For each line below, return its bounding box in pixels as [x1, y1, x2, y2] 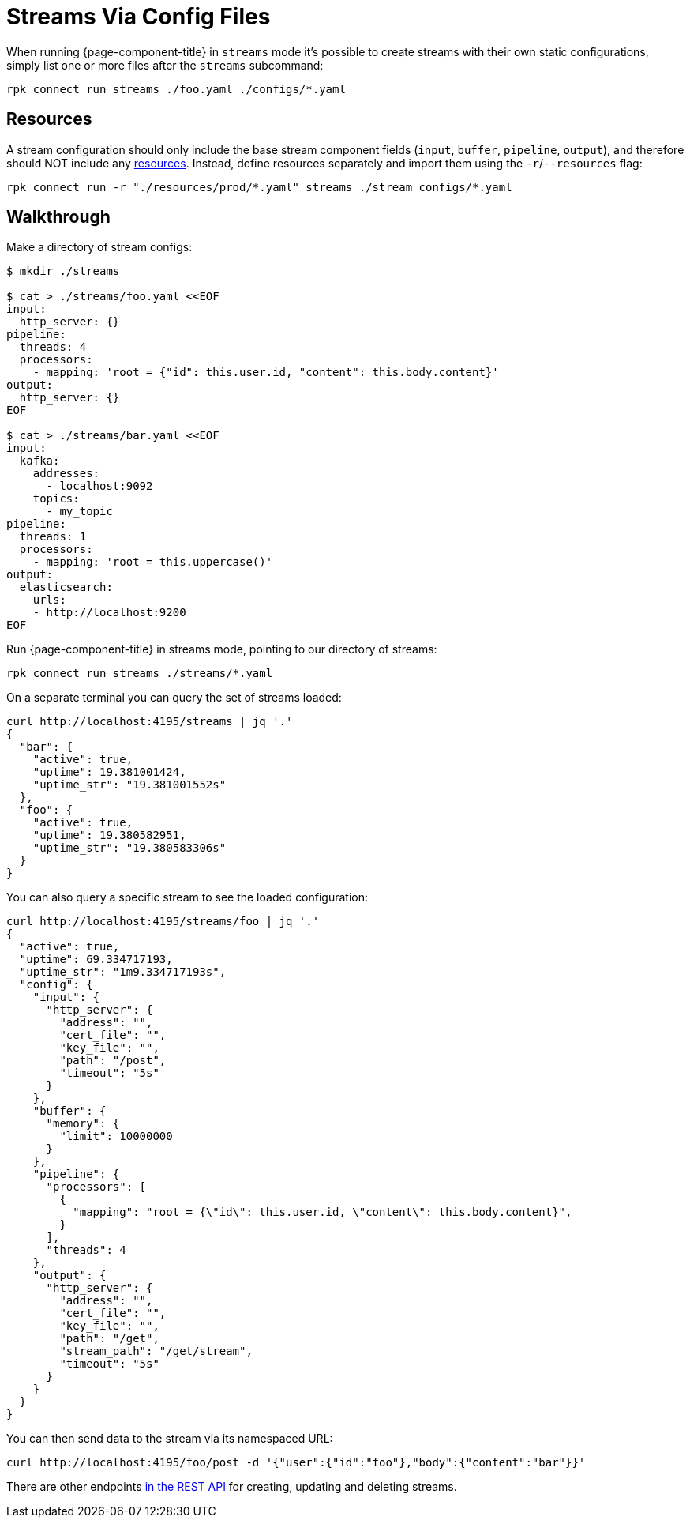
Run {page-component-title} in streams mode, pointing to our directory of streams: [6, 642, 437, 657]
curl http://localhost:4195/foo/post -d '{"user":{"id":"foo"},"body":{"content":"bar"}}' [6, 1456, 586, 1469]
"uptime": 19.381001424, [32, 766, 186, 779]
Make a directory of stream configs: [6, 240, 193, 254]
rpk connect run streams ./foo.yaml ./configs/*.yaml [6, 82, 346, 96]
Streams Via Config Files [6, 3, 271, 30]
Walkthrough [6, 207, 111, 228]
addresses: [32, 467, 100, 480]
